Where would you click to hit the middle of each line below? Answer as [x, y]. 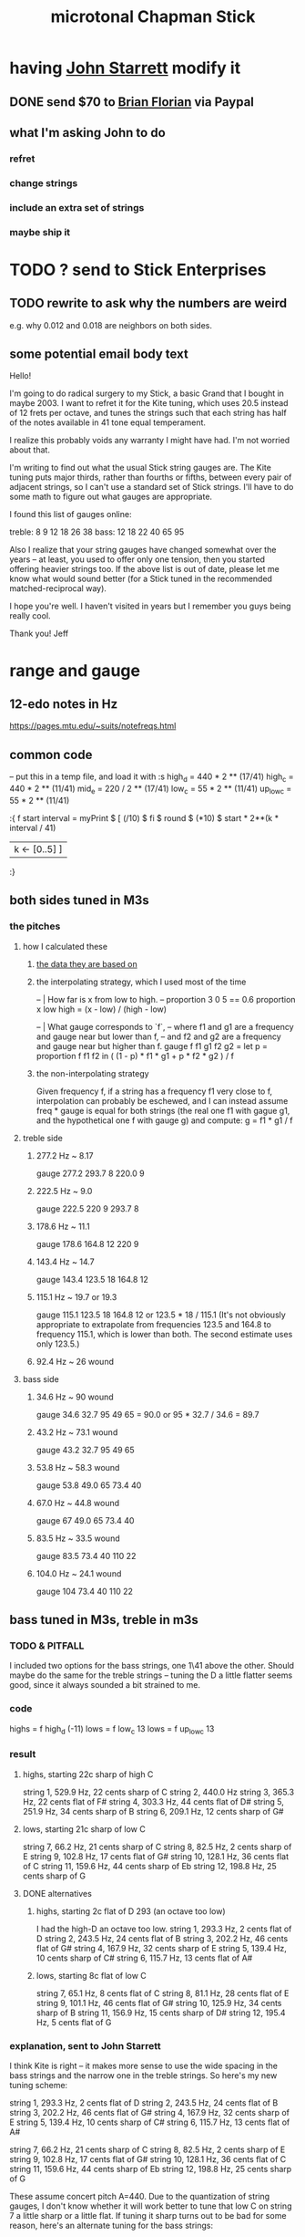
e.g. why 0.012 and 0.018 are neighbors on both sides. [111, 325]
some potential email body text [99, 354]
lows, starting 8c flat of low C [91, 1975]
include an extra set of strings [77, 207]
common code [51, 754]
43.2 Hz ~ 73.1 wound [77, 1432]
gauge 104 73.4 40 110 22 [85, 1591]
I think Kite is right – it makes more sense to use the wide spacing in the [144, 2065]
